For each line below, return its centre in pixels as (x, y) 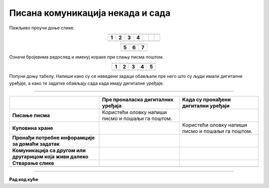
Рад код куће (24, 180)
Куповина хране (33, 128)
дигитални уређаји (206, 106)
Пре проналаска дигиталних (138, 100)
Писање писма (31, 116)
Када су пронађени (206, 100)
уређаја (112, 106)
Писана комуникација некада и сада (90, 13)
